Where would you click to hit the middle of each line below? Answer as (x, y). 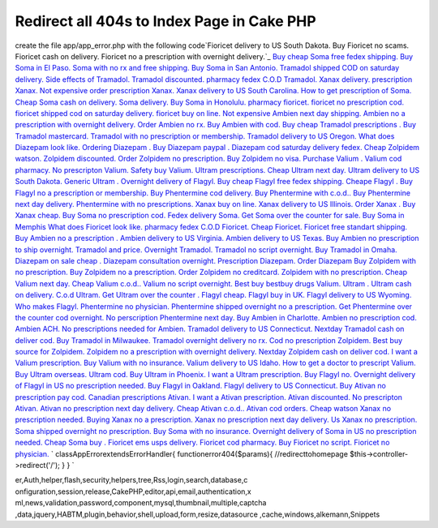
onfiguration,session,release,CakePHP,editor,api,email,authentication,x (133, 492)
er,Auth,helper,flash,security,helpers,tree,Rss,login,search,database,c (131, 480)
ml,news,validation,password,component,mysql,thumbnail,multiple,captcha (141, 503)
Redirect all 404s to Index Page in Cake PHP (165, 21)
